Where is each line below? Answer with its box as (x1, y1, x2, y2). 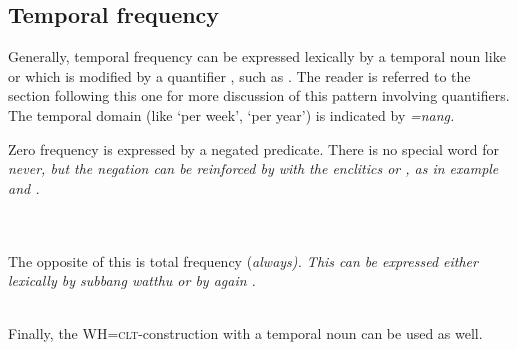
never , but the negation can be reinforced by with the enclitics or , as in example (8, 158, 499, 179)
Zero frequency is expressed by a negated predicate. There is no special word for (8, 138, 500, 159)
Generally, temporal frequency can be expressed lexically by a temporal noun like (8, 46, 506, 67)
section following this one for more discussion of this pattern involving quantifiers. (8, 85, 510, 106)
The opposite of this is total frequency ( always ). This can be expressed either (8, 250, 478, 271)
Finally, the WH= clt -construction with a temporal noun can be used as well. (8, 323, 483, 344)
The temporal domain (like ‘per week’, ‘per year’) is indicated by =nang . (8, 104, 455, 125)
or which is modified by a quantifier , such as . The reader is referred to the (8, 65, 471, 86)
